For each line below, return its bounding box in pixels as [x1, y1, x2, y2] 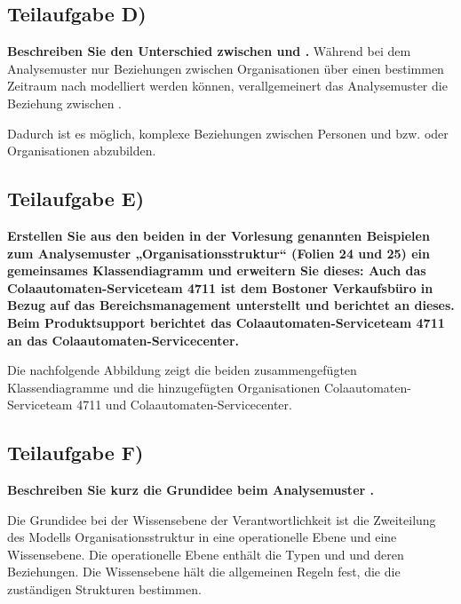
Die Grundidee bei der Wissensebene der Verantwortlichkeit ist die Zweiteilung [7, 510, 436, 528]
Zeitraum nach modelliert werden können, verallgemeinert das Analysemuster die [7, 76, 448, 95]
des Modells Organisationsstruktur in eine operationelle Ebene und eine [7, 528, 397, 546]
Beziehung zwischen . [7, 93, 122, 112]
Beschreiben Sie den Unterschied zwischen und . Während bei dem [7, 42, 411, 60]
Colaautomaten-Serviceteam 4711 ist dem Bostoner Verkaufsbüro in [7, 278, 433, 297]
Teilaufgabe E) [7, 185, 145, 212]
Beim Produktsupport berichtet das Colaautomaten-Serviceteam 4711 [7, 313, 445, 331]
